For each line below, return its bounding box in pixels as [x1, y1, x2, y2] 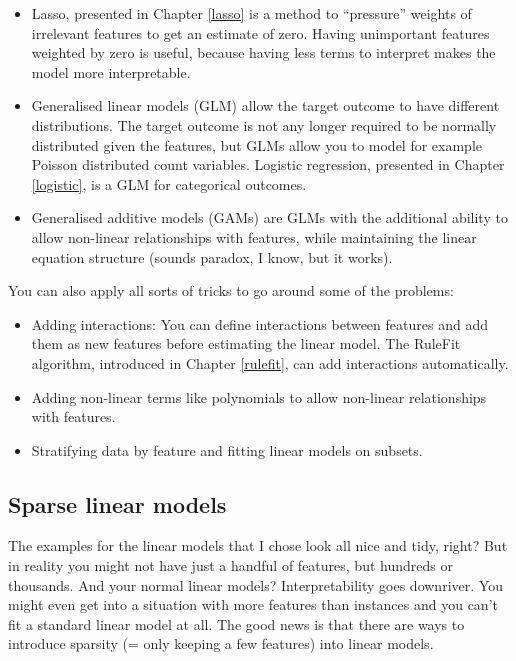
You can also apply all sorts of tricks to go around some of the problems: [8, 280, 454, 301]
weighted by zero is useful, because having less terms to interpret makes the [31, 42, 496, 63]
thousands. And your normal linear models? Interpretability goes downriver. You [8, 574, 503, 595]
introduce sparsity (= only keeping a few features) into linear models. [8, 633, 434, 654]
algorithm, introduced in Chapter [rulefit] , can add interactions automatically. [31, 352, 509, 373]
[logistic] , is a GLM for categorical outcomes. [31, 173, 307, 194]
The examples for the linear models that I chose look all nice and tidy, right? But [8, 535, 508, 556]
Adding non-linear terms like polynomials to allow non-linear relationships [31, 386, 487, 407]
